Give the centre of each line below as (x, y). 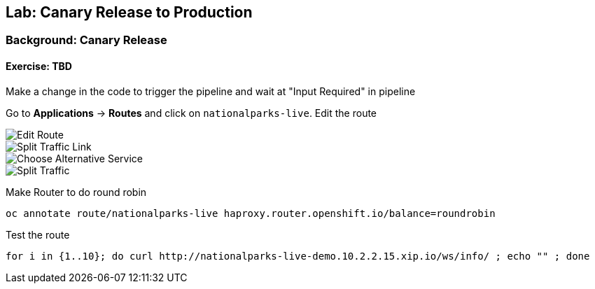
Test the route (38, 234)
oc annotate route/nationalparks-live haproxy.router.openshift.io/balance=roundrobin (251, 213)
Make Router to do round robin (76, 192)
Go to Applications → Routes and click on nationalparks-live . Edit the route (191, 113)
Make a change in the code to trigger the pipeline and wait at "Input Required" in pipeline (211, 91)
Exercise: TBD (39, 66)
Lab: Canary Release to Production (129, 12)
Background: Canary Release (86, 40)
